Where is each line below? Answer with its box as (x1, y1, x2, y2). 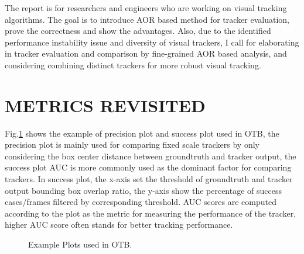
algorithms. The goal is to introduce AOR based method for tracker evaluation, (5, 13, 289, 25)
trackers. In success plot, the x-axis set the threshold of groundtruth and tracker (5, 173, 293, 185)
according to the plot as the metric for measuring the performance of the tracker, (5, 207, 296, 219)
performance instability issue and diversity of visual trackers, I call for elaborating (5, 36, 299, 48)
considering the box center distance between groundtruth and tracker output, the (5, 149, 296, 162)
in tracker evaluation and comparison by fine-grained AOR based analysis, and (5, 47, 287, 60)
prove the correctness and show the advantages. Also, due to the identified (5, 25, 271, 37)
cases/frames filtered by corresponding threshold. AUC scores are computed (5, 196, 276, 208)
